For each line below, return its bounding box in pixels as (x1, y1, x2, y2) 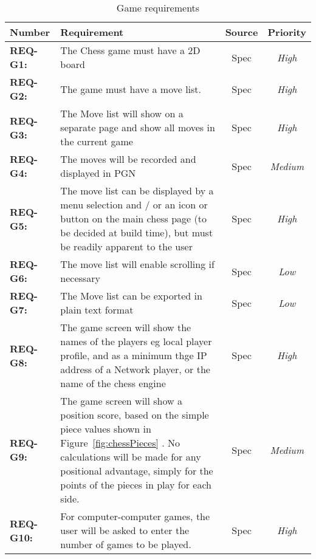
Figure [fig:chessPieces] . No (60, 436, 180, 450)
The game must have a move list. (60, 81, 202, 96)
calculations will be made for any (60, 450, 201, 464)
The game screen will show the (60, 320, 191, 334)
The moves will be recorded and (60, 152, 196, 166)
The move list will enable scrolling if (60, 257, 215, 271)
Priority (267, 25, 306, 39)
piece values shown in (60, 422, 151, 436)
